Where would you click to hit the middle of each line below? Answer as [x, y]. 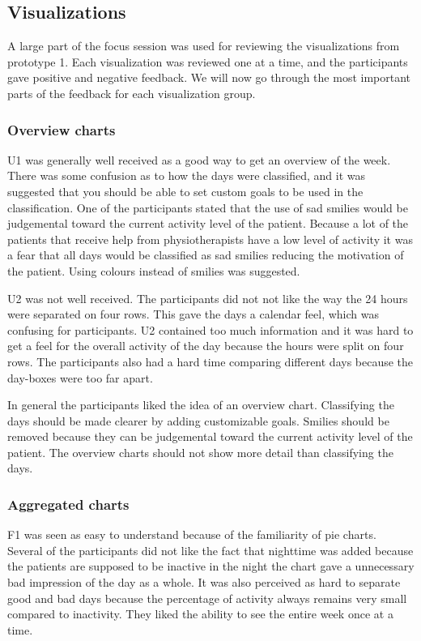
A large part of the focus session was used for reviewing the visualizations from [204, 46]
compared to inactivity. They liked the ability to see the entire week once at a [200, 614]
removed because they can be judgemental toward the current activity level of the [210, 436]
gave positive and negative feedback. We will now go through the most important [209, 77]
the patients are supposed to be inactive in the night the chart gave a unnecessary [211, 566]
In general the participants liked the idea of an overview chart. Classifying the [201, 405]
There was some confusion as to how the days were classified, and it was [186, 175]
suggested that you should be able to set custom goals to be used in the [185, 191]
